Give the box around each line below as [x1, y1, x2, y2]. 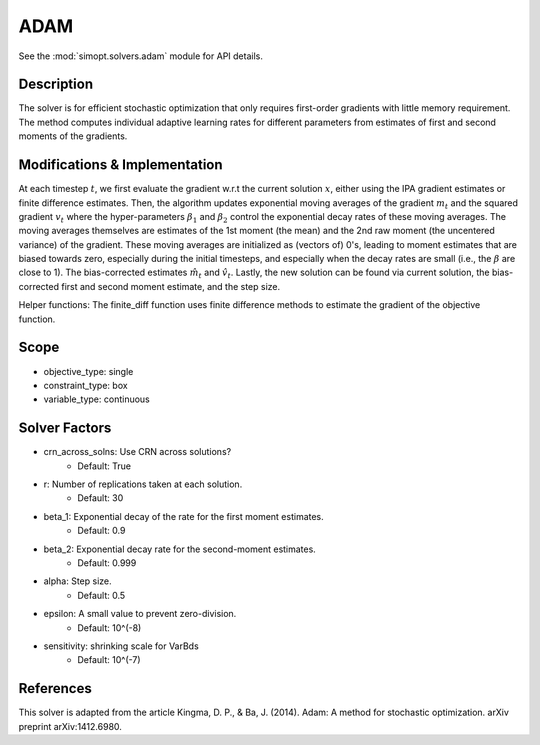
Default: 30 [77, 492, 124, 504]
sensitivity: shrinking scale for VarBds [43, 640, 199, 652]
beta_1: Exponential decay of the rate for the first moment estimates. [43, 510, 324, 522]
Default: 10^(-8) [77, 621, 142, 634]
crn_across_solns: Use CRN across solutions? [43, 446, 232, 458]
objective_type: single [43, 365, 134, 377]
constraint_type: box [43, 379, 129, 391]
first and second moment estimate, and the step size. [61, 280, 281, 292]
